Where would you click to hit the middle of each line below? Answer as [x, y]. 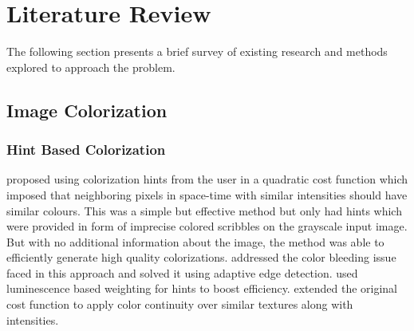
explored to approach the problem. [91, 67]
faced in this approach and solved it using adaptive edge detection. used [182, 272]
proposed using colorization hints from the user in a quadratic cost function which [207, 179]
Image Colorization [87, 110]
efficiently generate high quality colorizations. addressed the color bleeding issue [201, 257]
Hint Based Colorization [86, 150]
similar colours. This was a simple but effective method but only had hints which [204, 210]
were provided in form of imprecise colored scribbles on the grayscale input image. [207, 226]
